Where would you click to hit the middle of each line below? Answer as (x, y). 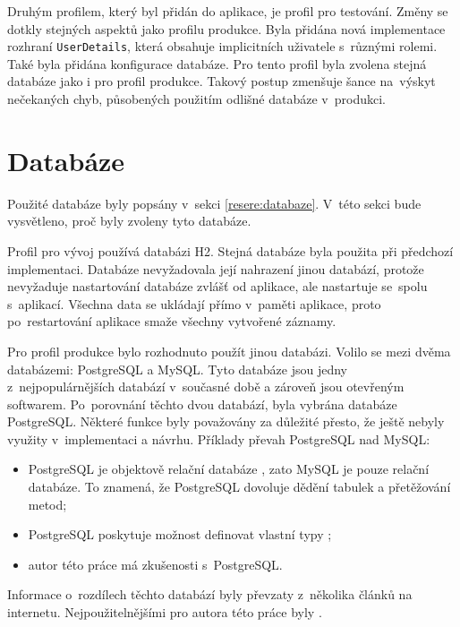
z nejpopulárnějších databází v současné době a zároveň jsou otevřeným (206, 387)
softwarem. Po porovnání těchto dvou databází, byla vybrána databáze (202, 404)
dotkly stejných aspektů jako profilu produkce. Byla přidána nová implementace (226, 28)
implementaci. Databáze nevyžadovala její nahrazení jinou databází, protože (216, 268)
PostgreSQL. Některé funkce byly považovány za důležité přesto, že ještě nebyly (226, 421)
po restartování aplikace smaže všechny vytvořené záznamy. (172, 321)
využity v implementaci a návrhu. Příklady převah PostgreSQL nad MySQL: (219, 438)
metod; (47, 504)
